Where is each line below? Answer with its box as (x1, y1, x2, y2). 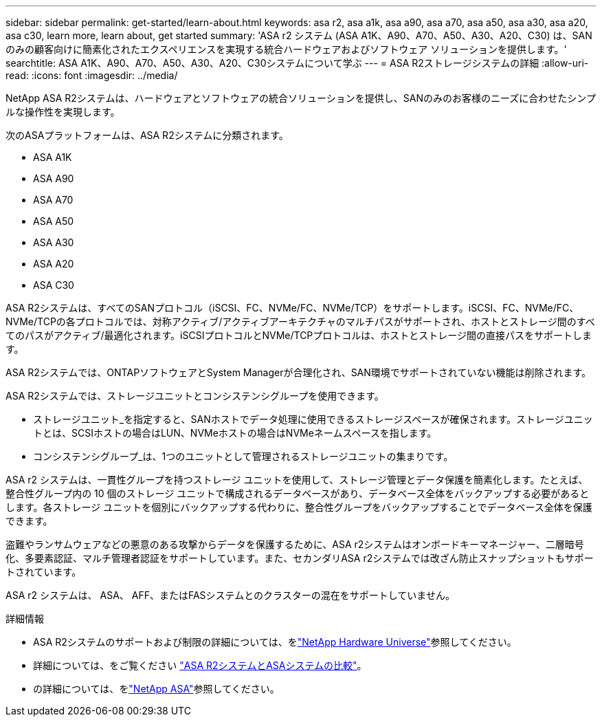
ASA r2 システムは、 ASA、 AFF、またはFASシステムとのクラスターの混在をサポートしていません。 (5, 589, 455, 601)
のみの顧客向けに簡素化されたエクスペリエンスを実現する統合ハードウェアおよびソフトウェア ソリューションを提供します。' (5, 43, 567, 55)
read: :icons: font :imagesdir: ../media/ (5, 69, 178, 81)
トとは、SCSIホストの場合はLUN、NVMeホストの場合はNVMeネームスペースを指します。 (33, 427, 437, 439)
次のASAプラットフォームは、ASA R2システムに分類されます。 (5, 129, 289, 141)
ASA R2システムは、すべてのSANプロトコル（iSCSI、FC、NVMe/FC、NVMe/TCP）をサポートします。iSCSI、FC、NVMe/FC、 (5, 302, 579, 314)
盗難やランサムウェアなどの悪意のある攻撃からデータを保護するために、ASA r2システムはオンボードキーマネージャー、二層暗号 (5, 538, 584, 550)
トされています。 (5, 566, 82, 578)
